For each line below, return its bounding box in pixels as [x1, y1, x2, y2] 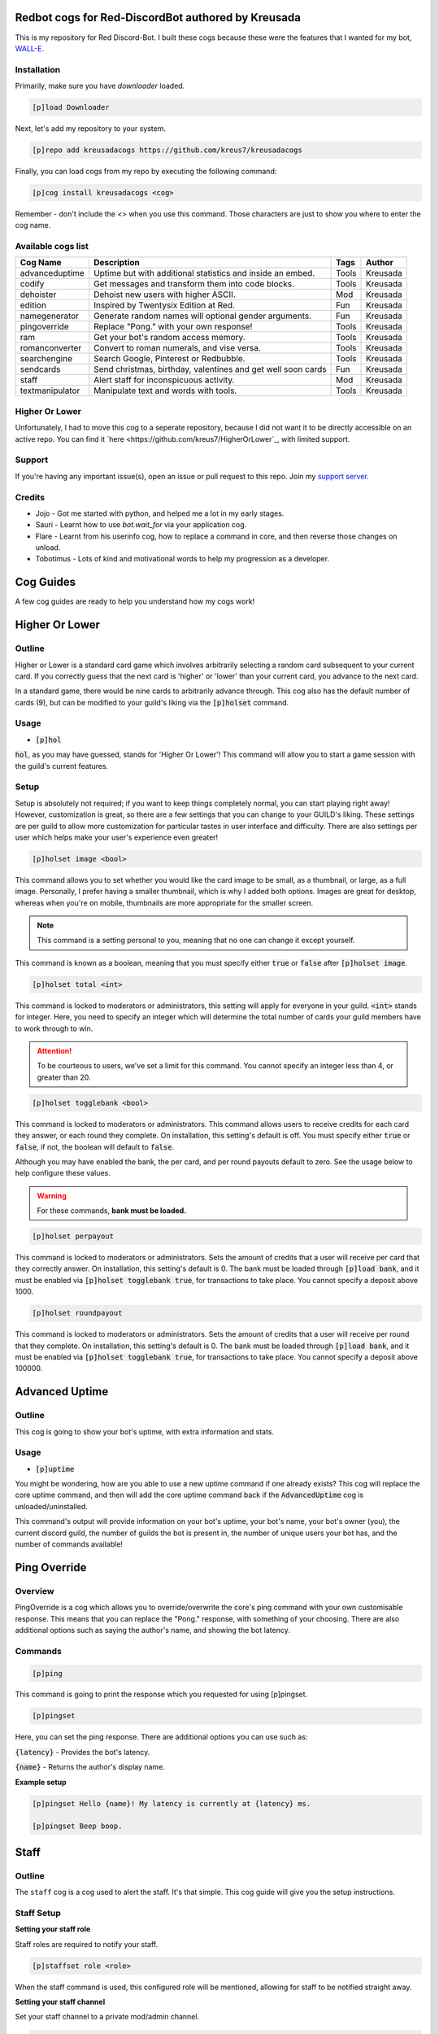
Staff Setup [15, 1907, 61, 1918]
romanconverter [20, 343, 82, 354]
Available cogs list [15, 241, 89, 252]
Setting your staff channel [15, 1997, 106, 2007]
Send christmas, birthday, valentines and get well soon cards [93, 364, 327, 375]
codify [20, 278, 45, 290]
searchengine [20, 353, 73, 364]
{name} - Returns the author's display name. [15, 1762, 166, 1772]
